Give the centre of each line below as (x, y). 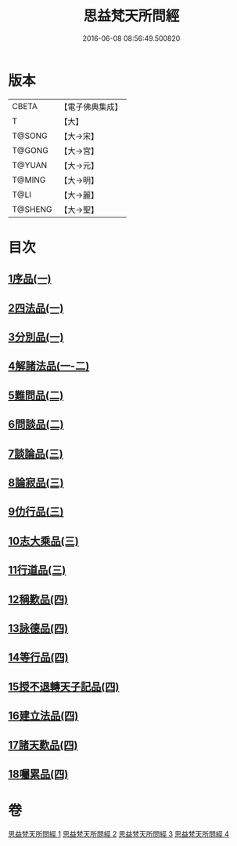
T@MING (29, 180)
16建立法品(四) (43, 716)
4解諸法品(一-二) (49, 366)
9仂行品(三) (36, 512)
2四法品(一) (36, 308)
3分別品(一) (36, 337)
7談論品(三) (36, 453)
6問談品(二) (36, 425)
